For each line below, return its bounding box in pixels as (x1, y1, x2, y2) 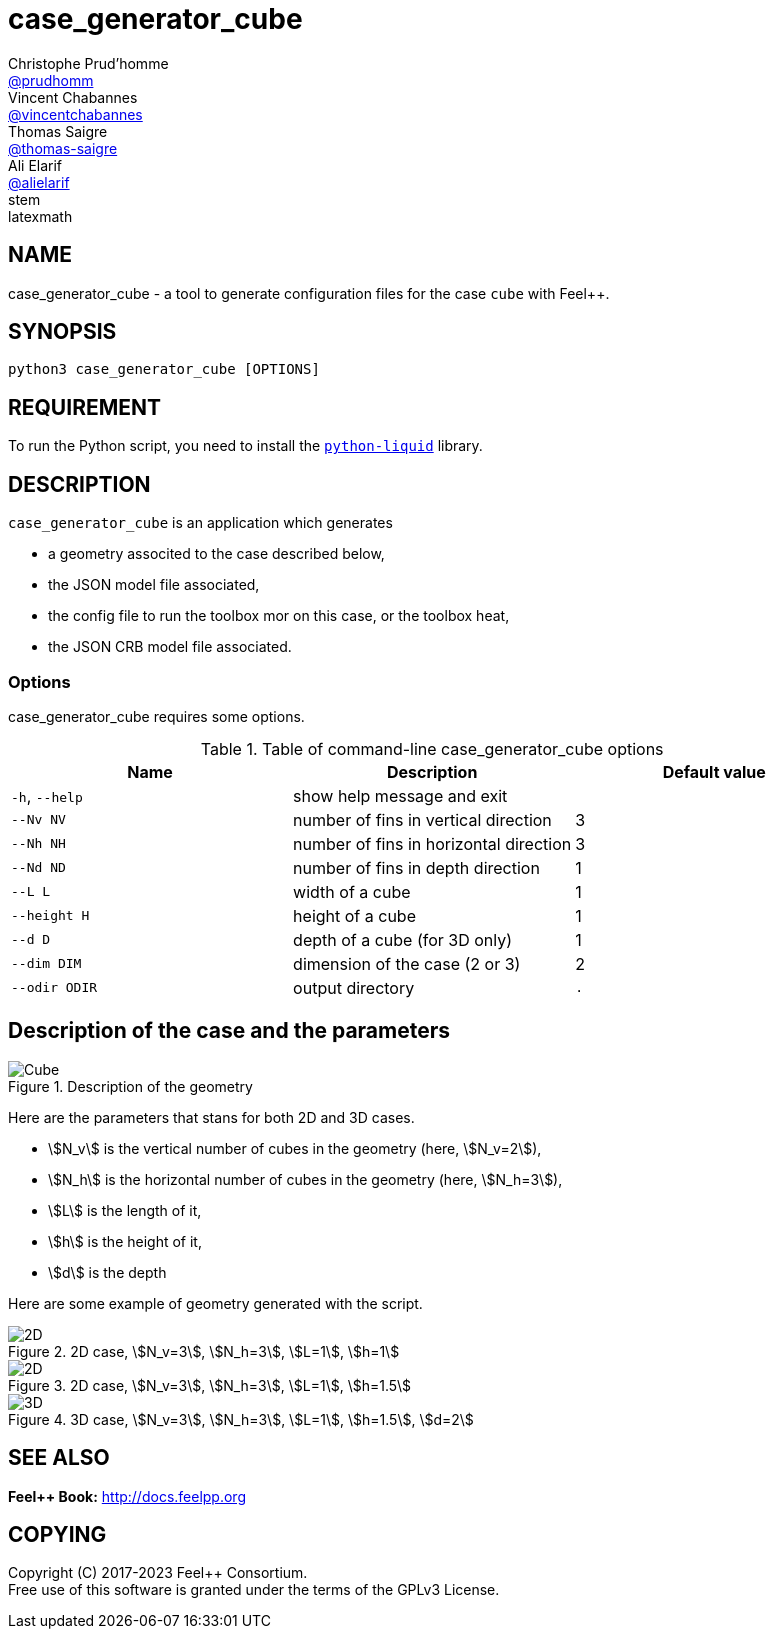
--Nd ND (11, 860, 66, 876)
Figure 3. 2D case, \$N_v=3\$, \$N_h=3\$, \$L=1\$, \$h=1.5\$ (8, 1376, 412, 1394)
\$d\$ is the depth (48, 1263, 167, 1281)
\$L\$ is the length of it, (48, 1201, 202, 1219)
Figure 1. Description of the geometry (8, 1077, 253, 1095)
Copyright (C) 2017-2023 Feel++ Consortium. (8, 1564, 308, 1582)
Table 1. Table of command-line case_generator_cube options (200, 738, 664, 759)
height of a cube (293, 905, 416, 926)
